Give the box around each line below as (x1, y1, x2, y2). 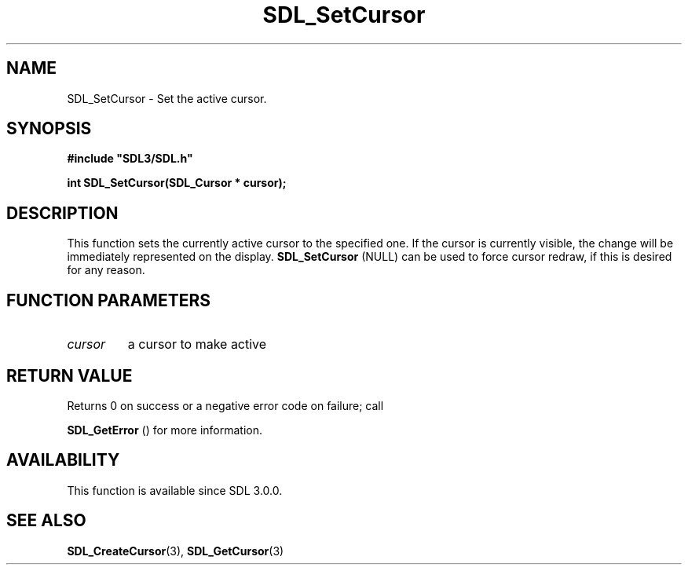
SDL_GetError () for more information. (67, 423, 263, 437)
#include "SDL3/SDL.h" (67, 152, 193, 166)
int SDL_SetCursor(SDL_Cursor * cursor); (67, 176, 287, 190)
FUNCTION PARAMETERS (6, 290, 210, 310)
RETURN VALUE (6, 365, 133, 386)
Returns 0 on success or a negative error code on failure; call (67, 398, 384, 412)
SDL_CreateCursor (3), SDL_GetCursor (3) (67, 544, 284, 558)
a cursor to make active (127, 336, 267, 353)
